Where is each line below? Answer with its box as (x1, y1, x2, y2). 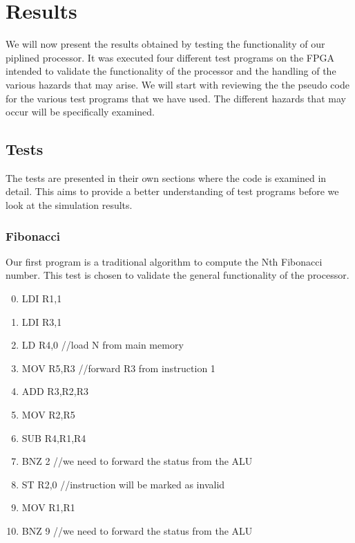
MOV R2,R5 (21, 407, 75, 422)
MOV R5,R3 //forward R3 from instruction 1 (21, 360, 215, 375)
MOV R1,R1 (21, 500, 75, 515)
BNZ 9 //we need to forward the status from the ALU (21, 524, 253, 538)
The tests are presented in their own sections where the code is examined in (6, 170, 327, 185)
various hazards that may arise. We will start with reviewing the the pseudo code (6, 77, 349, 91)
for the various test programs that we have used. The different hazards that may (6, 91, 346, 105)
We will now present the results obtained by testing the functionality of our (6, 37, 325, 51)
